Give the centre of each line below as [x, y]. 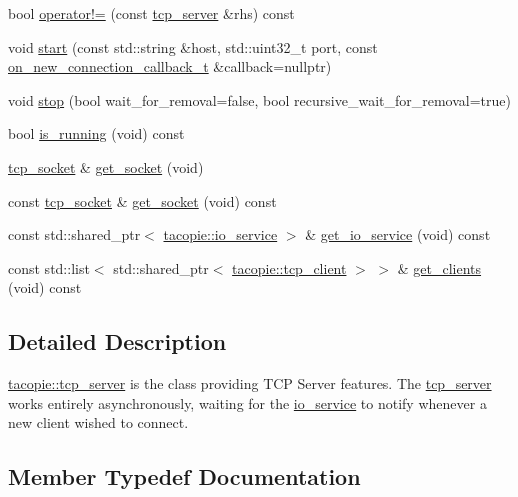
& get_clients [439, 267]
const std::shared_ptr [74, 234]
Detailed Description [117, 341]
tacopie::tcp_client [289, 267]
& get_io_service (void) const [398, 234]
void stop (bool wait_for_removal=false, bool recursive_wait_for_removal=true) [259, 99]
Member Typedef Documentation [184, 476]
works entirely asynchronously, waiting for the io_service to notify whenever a [247, 402]
